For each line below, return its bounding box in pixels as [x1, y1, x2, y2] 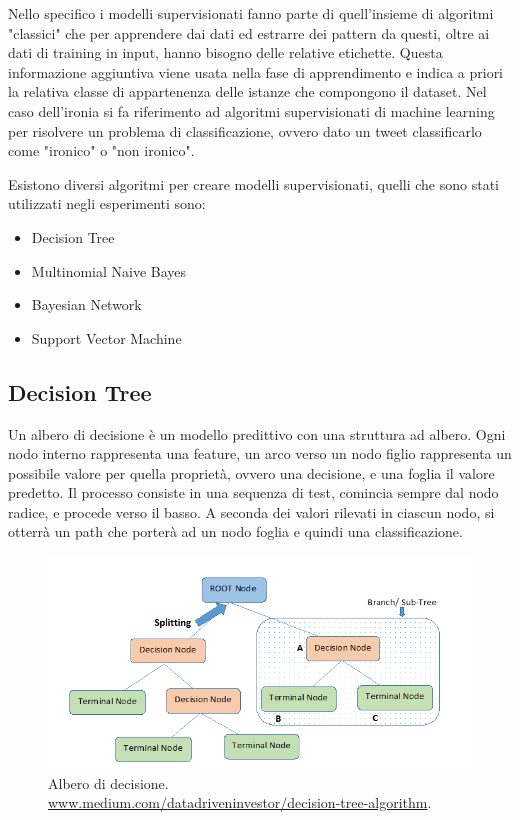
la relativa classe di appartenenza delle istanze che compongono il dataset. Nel [8, 81, 487, 102]
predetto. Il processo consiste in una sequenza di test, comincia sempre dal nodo [8, 482, 499, 503]
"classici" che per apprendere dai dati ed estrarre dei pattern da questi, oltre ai [8, 22, 490, 43]
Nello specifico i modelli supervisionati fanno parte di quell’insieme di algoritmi [8, 3, 494, 23]
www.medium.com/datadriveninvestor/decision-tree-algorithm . [48, 792, 432, 813]
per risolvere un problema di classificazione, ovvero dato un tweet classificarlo [8, 120, 482, 141]
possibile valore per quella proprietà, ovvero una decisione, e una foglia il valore [8, 462, 495, 483]
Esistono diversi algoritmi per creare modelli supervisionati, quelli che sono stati [8, 173, 499, 194]
